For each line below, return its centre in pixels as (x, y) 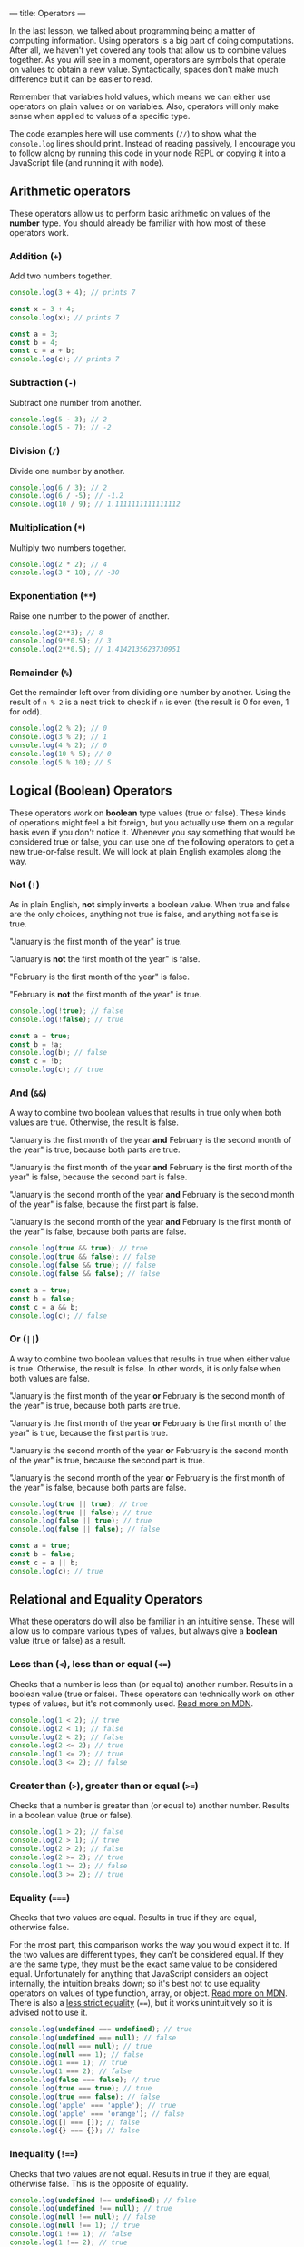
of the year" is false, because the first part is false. (104, 1204)
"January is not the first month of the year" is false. (105, 958)
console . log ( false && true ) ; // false (83, 1265)
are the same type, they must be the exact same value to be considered (143, 1964)
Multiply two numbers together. (68, 547)
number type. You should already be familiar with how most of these (137, 223)
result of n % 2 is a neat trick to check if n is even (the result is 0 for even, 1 (149, 702)
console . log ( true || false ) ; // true (81, 1513)
